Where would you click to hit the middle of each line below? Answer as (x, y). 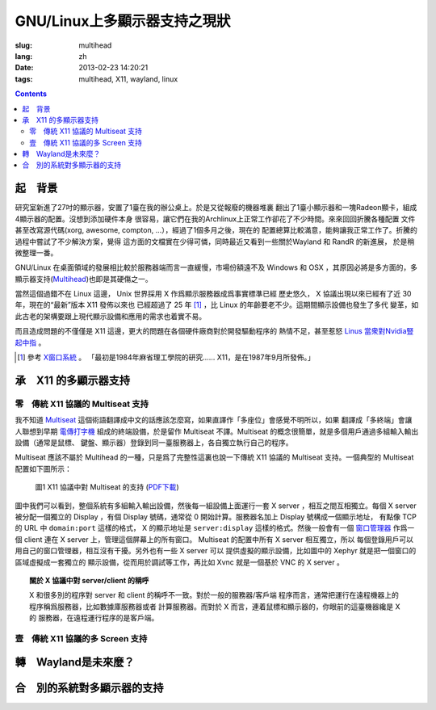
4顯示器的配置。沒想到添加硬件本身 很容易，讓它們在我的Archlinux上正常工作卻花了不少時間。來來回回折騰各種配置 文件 (215, 219)
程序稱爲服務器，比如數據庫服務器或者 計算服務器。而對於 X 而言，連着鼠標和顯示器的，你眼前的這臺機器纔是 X (215, 607)
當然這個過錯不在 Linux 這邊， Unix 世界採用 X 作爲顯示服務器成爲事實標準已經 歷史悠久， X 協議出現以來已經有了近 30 (213, 294)
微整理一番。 (36, 252)
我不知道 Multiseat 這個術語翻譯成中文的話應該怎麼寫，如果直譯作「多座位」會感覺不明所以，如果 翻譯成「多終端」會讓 (214, 420)
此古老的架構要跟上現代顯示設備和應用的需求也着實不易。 (110, 316)
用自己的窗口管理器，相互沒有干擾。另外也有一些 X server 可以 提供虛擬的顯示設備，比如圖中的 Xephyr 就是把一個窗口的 (216, 551)
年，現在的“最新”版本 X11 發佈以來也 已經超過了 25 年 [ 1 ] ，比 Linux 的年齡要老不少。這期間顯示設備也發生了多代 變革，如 (217, 305)
